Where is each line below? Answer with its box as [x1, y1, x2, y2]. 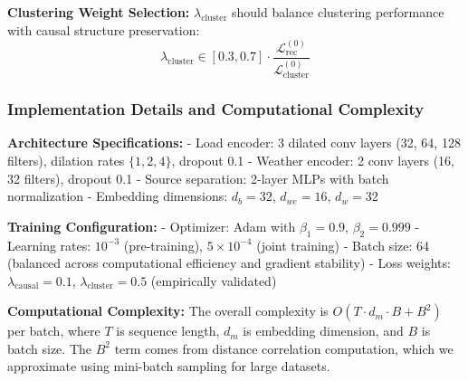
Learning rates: [7, 235, 91, 254]
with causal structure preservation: [7, 20, 200, 39]
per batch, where [7, 321, 100, 340]
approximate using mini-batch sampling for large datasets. [7, 357, 330, 376]
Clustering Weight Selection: [7, 3, 190, 21]
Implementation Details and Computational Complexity [7, 98, 425, 120]
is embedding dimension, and [243, 321, 404, 340]
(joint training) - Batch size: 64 [256, 235, 430, 254]
